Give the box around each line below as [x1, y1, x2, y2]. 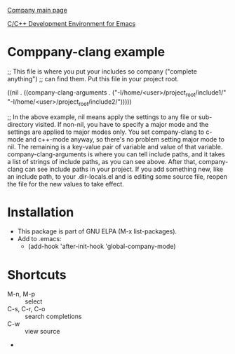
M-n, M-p [7, 290, 35, 299]
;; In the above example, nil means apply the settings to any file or [7, 112, 198, 121]
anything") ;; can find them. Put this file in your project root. [7, 74, 179, 83]
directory [7, 120, 34, 128]
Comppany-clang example [7, 44, 166, 60]
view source [25, 327, 60, 336]
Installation [7, 204, 74, 220]
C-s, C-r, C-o [7, 305, 46, 313]
